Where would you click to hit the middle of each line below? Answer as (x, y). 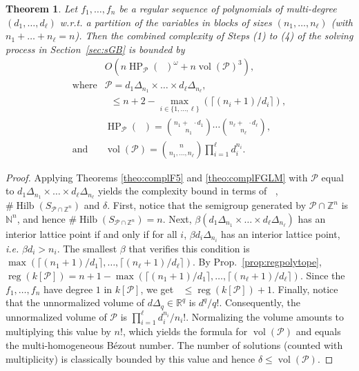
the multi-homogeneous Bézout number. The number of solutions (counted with (174, 344)
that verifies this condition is (189, 248)
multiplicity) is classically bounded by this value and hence (130, 358)
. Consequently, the (260, 302)
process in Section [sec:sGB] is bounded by (95, 49)
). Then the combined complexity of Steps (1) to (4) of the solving (214, 36)
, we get (157, 289)
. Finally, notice (305, 289)
